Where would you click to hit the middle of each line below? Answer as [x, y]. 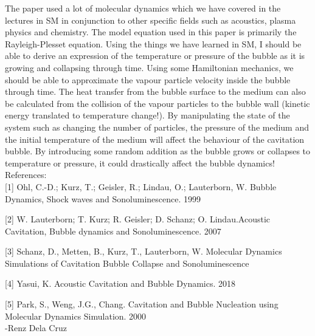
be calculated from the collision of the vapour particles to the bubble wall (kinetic [157, 103]
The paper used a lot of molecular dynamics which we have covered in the [143, 8]
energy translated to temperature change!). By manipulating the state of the [147, 115]
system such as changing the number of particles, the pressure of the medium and [157, 127]
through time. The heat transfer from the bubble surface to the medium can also [155, 91]
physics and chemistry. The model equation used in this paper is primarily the [151, 32]
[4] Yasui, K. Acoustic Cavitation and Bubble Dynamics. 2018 [120, 283]
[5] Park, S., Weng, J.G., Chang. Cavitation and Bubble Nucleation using [142, 304]
